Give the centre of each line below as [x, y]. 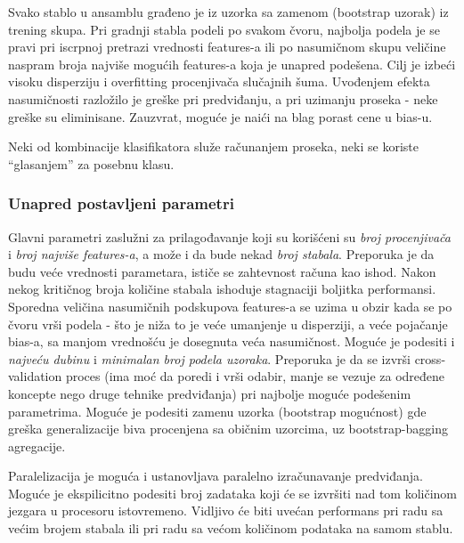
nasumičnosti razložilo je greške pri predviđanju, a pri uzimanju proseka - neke [223, 98]
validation [35, 376]
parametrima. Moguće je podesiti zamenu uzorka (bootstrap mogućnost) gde [217, 411]
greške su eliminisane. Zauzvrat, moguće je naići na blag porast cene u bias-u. [220, 116]
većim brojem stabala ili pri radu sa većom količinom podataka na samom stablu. [231, 528]
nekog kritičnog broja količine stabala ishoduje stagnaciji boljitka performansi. [222, 289]
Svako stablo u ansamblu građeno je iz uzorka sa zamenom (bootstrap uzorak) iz [228, 12]
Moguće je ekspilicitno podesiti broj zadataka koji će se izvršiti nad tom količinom [232, 493]
